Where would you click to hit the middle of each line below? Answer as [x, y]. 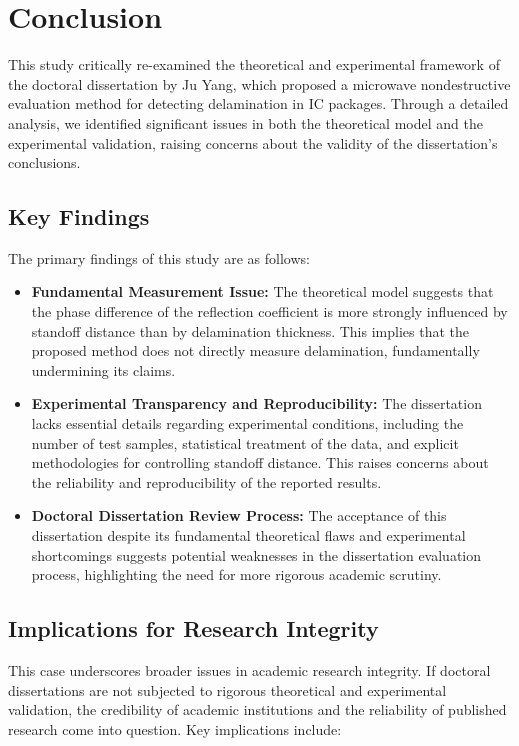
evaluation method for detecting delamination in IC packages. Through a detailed [258, 103]
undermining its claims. [103, 369]
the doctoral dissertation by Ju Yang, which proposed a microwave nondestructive [259, 83]
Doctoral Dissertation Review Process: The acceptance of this [239, 515]
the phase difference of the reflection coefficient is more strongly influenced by [269, 311]
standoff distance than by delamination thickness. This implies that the [250, 330]
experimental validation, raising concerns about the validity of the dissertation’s [253, 142]
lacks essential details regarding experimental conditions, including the [247, 423]
